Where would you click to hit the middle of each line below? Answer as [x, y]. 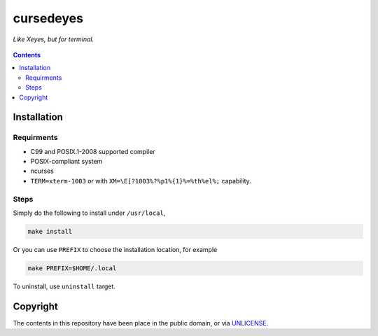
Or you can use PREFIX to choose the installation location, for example [115, 249]
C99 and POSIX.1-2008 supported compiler [93, 151]
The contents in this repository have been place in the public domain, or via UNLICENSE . [141, 323]
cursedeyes [48, 18]
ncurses [42, 171]
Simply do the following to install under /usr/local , [89, 213]
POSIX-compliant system [66, 162]
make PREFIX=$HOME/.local [72, 268]
